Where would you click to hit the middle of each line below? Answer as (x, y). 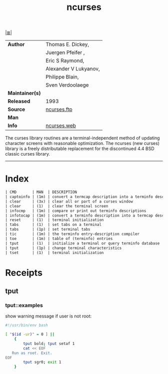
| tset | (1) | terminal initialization (54, 252)
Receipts (24, 273)
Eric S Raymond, (65, 60)
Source (16, 109)
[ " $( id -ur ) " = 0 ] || (30, 334)
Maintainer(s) (24, 93)
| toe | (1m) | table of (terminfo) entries (59, 238)
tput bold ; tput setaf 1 (49, 343)
